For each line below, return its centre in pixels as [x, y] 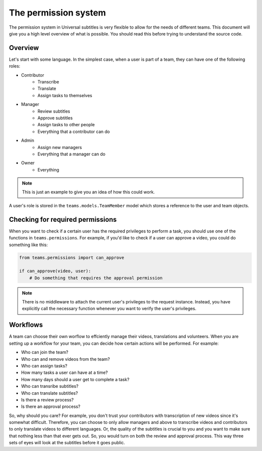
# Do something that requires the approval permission [96, 278]
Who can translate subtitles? [49, 393]
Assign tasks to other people [66, 125]
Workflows [26, 325]
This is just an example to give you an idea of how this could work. [89, 192]
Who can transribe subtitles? [50, 386]
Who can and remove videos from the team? [65, 359]
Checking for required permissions [63, 219]
